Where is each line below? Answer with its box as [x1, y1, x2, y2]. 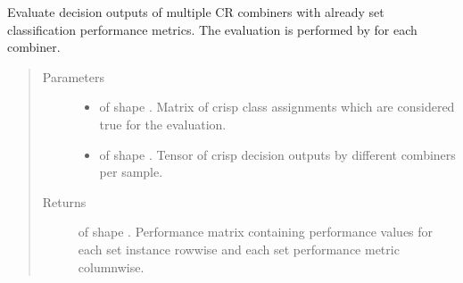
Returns [42, 192, 87, 211]
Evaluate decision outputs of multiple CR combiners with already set [7, 3, 384, 21]
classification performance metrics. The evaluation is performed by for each [7, 20, 418, 38]
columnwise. [78, 257, 145, 276]
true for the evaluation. [99, 114, 227, 133]
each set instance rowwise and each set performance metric [78, 239, 400, 258]
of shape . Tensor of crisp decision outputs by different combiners [99, 145, 456, 163]
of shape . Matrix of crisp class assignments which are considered [99, 97, 455, 116]
